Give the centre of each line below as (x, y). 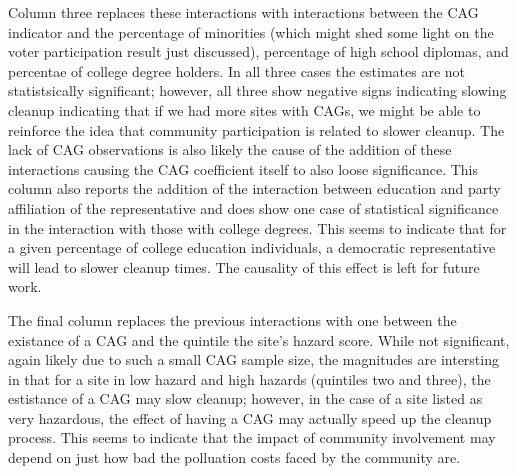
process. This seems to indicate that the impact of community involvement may (252, 437)
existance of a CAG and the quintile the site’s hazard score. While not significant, (259, 339)
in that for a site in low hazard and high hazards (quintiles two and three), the (249, 378)
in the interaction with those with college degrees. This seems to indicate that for (257, 227)
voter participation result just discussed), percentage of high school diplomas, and (258, 51)
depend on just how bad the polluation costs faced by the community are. (234, 457)
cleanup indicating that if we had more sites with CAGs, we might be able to (244, 109)
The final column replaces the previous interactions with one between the (232, 319)
